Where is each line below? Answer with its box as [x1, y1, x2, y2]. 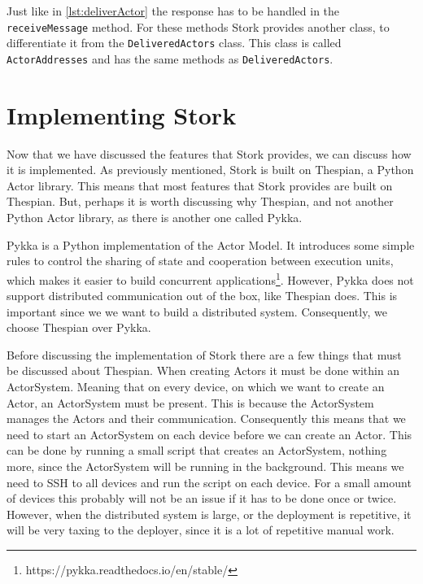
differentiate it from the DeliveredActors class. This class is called [7, 34, 342, 51]
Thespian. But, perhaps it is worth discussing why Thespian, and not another [7, 193, 394, 210]
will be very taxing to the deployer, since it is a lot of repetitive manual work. [7, 521, 395, 538]
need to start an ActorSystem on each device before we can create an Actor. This [7, 425, 412, 442]
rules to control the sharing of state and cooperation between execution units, [7, 252, 394, 269]
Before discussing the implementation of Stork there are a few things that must [7, 346, 402, 363]
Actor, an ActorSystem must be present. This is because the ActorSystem [7, 394, 374, 411]
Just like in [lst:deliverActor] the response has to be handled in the [7, 2, 340, 19]
